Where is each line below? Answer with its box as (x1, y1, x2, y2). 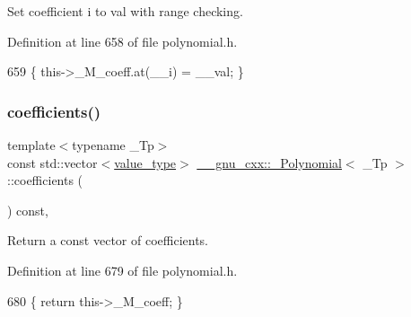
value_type (114, 153, 177, 172)
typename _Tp (72, 136, 154, 154)
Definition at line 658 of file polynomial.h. (7, 31, 238, 50)
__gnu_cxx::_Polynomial (197, 153, 342, 172)
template (7, 136, 56, 154)
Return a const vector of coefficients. (7, 231, 208, 250)
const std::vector (7, 153, 98, 172)
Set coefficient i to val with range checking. (7, 2, 243, 20)
